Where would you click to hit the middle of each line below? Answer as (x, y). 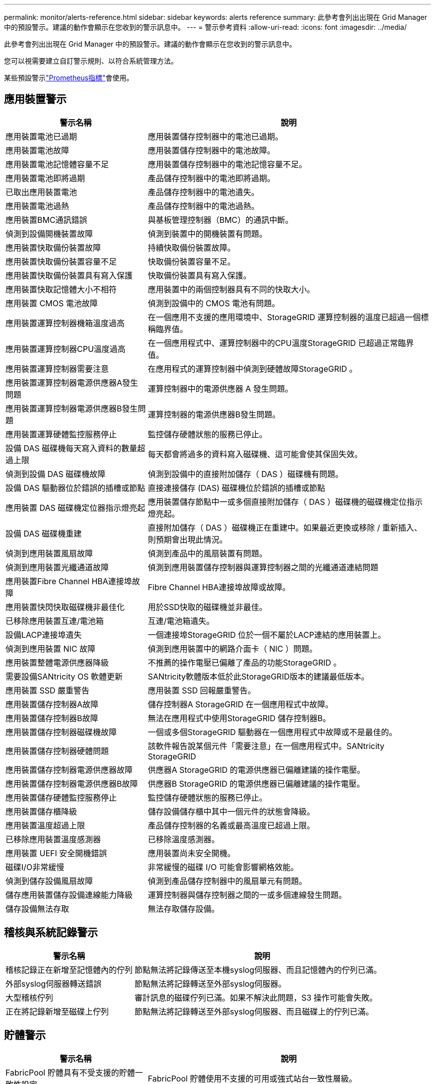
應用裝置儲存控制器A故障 (52, 704)
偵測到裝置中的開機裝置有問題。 (207, 234)
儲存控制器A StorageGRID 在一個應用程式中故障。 (240, 704)
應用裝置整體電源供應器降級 (57, 662)
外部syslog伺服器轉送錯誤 (54, 983)
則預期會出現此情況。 (187, 539)
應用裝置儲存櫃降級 (41, 811)
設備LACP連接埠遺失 (44, 635)
